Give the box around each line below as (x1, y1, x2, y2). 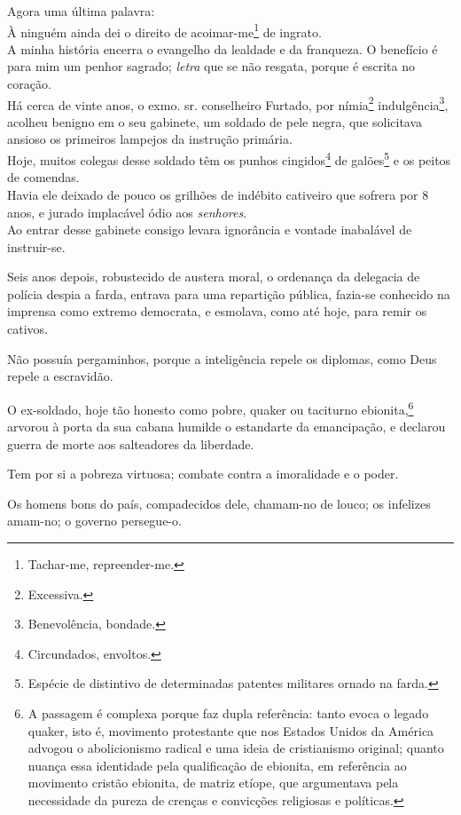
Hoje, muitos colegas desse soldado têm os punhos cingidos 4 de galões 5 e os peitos (7, 148, 451, 169)
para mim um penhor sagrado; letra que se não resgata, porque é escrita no (7, 57, 415, 75)
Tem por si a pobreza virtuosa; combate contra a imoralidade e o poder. (7, 464, 399, 483)
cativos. (7, 320, 48, 338)
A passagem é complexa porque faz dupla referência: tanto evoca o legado (27, 704, 429, 723)
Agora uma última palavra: (7, 2, 155, 20)
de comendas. (7, 168, 80, 186)
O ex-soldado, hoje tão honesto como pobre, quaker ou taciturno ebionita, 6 (7, 397, 414, 418)
